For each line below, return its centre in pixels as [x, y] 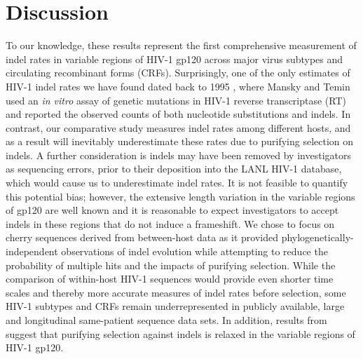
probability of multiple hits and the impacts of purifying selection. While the [171, 265]
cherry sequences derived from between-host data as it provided [142, 237]
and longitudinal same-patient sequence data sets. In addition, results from [166, 320]
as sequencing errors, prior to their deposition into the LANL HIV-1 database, [174, 169]
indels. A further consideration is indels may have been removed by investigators [178, 155]
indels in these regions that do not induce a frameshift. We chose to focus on [170, 223]
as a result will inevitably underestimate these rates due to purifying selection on [180, 141]
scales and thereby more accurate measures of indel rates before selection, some [176, 292]
